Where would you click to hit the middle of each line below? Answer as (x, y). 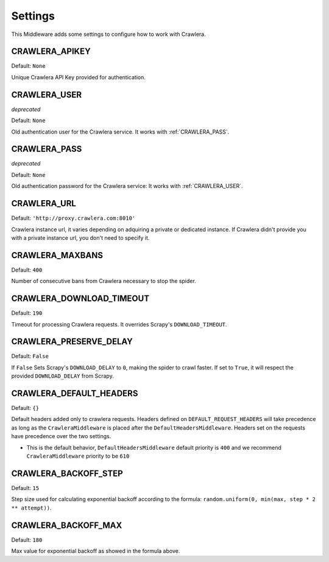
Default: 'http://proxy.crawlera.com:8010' (73, 218)
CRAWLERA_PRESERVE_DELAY (72, 342)
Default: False (30, 356)
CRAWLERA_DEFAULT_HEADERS (75, 393)
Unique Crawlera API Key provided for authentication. (78, 77)
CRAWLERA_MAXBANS (57, 255)
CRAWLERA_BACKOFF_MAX (67, 525)
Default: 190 (27, 313)
